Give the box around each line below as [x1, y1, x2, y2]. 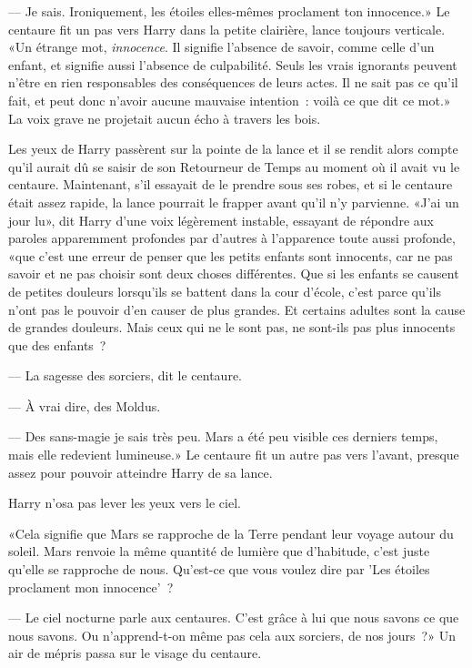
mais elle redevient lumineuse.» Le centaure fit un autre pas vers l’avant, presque [8, 445, 459, 464]
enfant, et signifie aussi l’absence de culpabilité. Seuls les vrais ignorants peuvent [8, 55, 457, 74]
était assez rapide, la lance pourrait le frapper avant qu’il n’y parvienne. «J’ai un [8, 192, 459, 211]
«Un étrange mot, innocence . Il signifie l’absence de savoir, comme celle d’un [8, 37, 435, 56]
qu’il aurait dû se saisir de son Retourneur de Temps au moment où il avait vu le [8, 157, 460, 176]
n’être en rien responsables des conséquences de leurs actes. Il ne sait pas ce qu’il [8, 73, 458, 92]
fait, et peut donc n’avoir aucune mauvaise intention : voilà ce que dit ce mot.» [8, 90, 451, 109]
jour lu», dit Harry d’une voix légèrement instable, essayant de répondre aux [8, 210, 434, 229]
